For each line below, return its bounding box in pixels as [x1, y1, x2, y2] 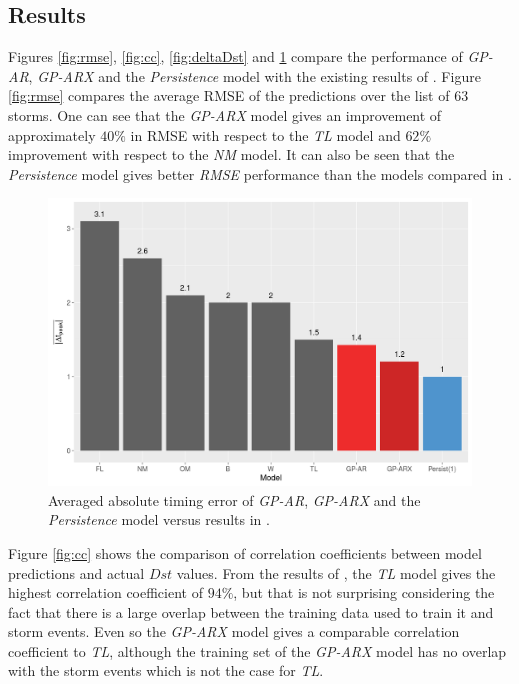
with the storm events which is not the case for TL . [8, 660, 324, 681]
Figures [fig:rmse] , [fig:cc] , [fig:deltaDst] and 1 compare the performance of [8, 46, 463, 67]
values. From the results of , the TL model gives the [176, 562, 496, 583]
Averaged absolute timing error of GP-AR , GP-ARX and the [48, 489, 421, 510]
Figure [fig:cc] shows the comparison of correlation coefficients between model [8, 542, 482, 563]
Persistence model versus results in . [48, 509, 270, 530]
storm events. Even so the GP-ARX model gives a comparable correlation [8, 621, 460, 642]
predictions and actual [8, 562, 145, 583]
